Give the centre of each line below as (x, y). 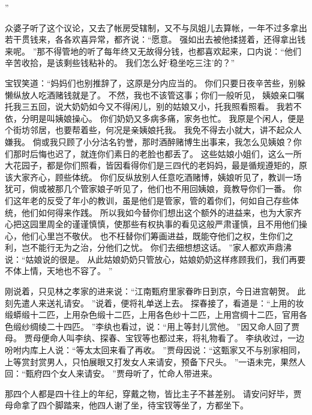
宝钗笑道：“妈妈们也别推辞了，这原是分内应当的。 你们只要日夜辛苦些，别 (151, 82)
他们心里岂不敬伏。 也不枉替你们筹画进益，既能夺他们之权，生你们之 (157, 235)
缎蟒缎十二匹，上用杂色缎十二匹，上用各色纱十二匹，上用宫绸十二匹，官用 (152, 315)
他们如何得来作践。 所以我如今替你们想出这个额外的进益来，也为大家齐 (161, 212)
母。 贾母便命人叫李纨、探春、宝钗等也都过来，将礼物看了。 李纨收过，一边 (155, 338)
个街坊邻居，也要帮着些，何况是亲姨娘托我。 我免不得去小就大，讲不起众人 (153, 130)
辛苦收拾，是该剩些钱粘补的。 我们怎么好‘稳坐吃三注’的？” (120, 63)
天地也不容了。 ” (79, 271)
